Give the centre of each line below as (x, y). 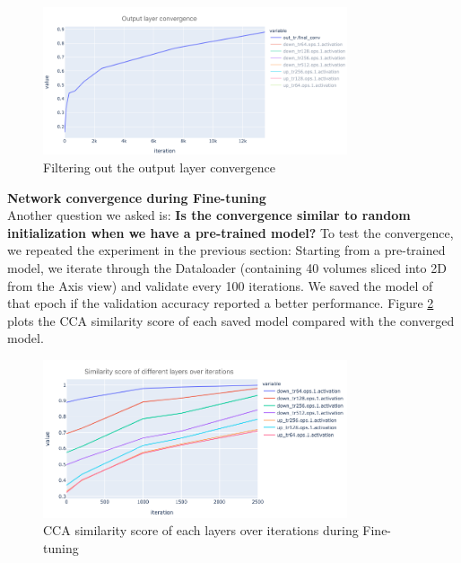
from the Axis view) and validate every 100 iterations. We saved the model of (220, 285)
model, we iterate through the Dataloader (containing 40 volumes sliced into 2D (227, 267)
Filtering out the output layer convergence (159, 167)
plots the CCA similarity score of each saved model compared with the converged (231, 320)
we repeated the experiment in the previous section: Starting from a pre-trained (226, 250)
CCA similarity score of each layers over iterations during (201, 530)
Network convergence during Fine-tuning (137, 197)
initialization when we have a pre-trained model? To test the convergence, (230, 232)
